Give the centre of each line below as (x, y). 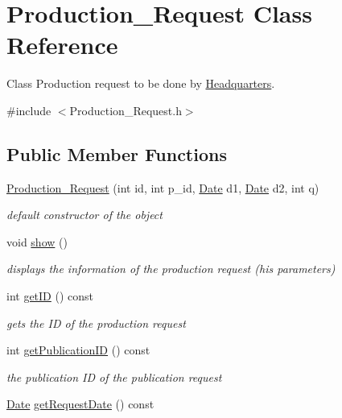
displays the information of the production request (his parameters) (171, 269)
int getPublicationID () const (78, 350)
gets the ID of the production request (96, 323)
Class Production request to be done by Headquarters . (141, 83)
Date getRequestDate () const (80, 404)
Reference (62, 45)
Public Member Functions (117, 153)
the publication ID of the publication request (114, 377)
